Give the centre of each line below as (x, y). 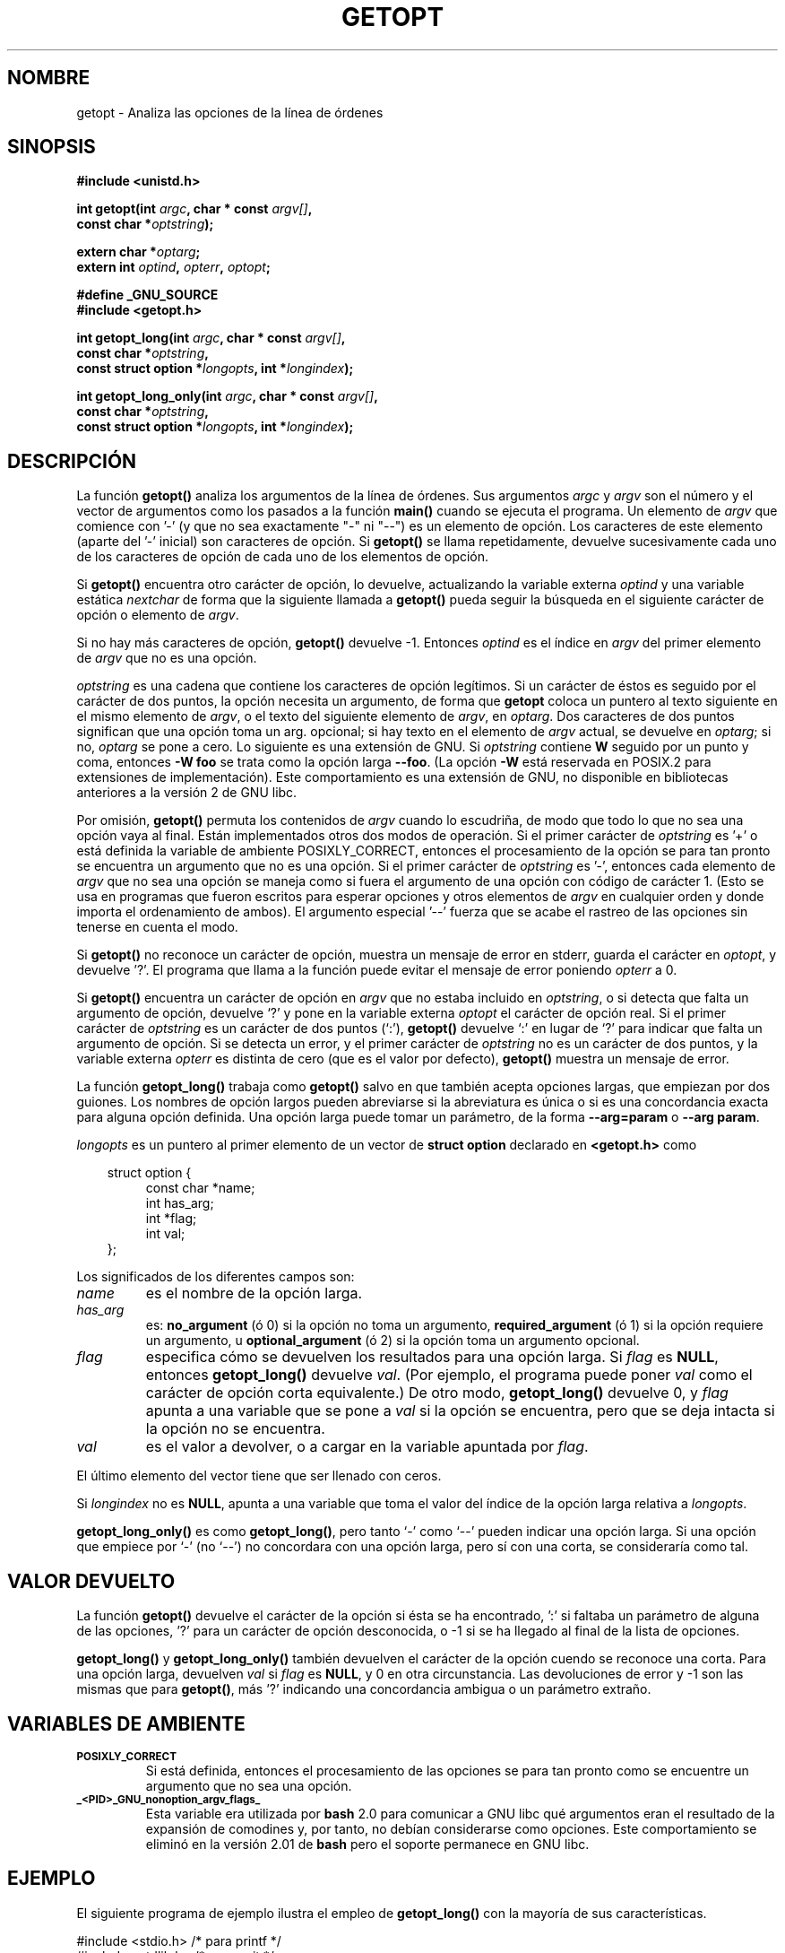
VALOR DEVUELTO (91, 1581)
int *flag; (171, 1219)
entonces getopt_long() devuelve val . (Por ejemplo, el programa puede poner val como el (449, 1375)
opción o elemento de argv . (158, 615)
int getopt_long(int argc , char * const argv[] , (211, 338)
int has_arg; (180, 1203)
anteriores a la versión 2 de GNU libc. (187, 793)
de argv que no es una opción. (167, 658)
